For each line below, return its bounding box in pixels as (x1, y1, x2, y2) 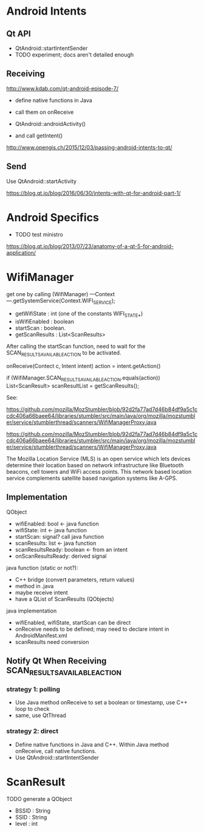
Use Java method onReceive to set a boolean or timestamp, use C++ (15, 699, 188, 706)
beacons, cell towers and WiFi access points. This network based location (6, 468, 192, 475)
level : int (15, 820, 38, 827)
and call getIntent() (15, 132, 63, 139)
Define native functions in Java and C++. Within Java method (15, 741, 169, 748)
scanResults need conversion (15, 638, 89, 645)
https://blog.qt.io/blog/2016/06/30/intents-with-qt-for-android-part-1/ (6, 189, 181, 196)
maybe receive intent (15, 589, 68, 596)
